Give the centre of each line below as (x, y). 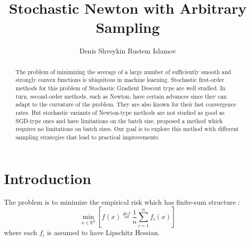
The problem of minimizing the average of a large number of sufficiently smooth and (123, 71)
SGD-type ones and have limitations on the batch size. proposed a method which (119, 120)
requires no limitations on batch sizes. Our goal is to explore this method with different (127, 129)
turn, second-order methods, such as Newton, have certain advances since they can (121, 96)
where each (21, 232)
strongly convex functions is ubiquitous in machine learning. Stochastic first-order (120, 80)
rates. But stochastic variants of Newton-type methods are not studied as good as (120, 112)
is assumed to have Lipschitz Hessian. (103, 232)
